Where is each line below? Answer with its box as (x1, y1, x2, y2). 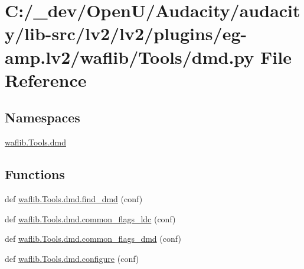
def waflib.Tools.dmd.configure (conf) (5, 252, 139, 264)
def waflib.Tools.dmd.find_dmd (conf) (5, 192, 143, 205)
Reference (5, 67, 87, 92)
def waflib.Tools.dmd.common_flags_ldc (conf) (5, 212, 176, 225)
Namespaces (5, 108, 80, 127)
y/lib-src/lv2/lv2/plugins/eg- (5, 21, 247, 46)
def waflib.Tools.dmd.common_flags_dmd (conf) (5, 232, 181, 245)
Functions (5, 165, 65, 183)
